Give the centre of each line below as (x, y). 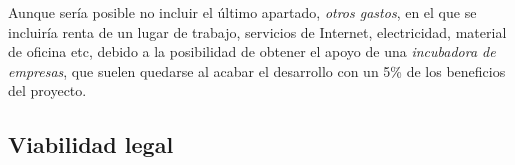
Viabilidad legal (91, 144)
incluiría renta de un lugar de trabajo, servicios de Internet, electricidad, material (257, 31)
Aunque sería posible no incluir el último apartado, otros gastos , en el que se (242, 12)
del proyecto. (47, 90)
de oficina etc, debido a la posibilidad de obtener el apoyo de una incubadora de (252, 51)
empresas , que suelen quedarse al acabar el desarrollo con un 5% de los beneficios (257, 70)
